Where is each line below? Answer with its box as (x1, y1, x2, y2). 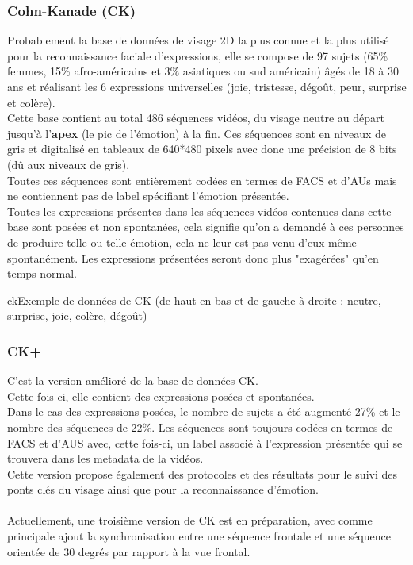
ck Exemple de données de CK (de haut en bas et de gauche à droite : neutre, (7, 291, 381, 308)
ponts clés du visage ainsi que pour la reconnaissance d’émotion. (7, 481, 319, 498)
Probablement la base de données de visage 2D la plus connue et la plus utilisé (7, 32, 389, 48)
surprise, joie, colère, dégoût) (7, 307, 147, 324)
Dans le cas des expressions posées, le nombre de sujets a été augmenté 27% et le (7, 403, 400, 420)
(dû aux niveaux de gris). (7, 156, 130, 172)
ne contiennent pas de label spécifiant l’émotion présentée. (7, 187, 289, 204)
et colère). (7, 94, 55, 110)
